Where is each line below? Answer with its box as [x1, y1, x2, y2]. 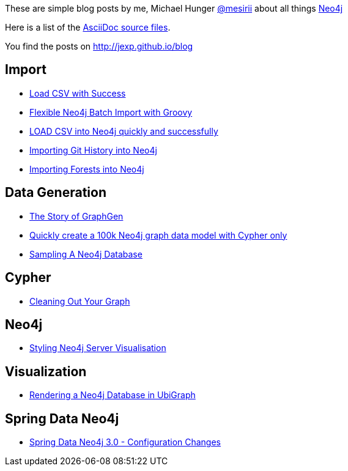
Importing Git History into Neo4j [29, 144, 157, 155]
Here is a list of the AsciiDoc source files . [5, 22, 171, 32]
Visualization [5, 363, 87, 379]
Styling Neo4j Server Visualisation [29, 343, 166, 354]
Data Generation [5, 185, 106, 201]
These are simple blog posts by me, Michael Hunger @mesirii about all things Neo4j [5, 3, 343, 13]
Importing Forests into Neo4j [29, 163, 144, 174]
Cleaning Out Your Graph [29, 295, 130, 306]
